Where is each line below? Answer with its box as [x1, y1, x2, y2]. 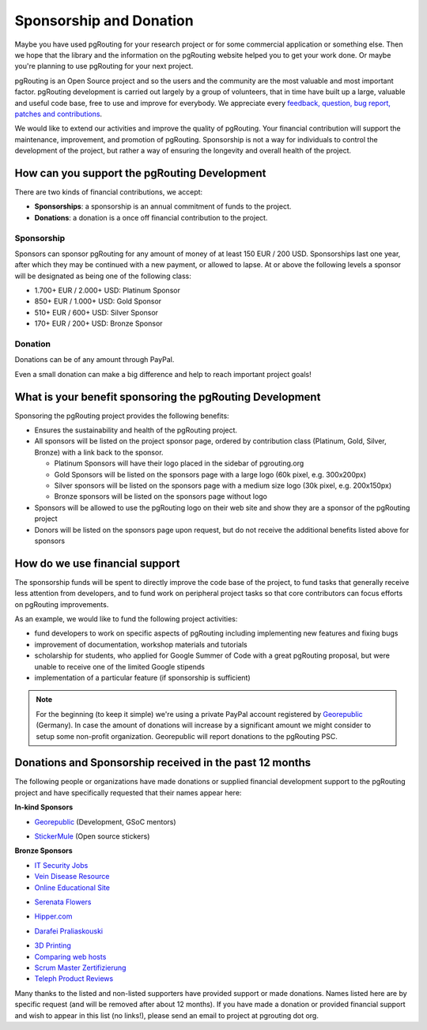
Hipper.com [34, 911, 73, 921]
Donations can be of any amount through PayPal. [14, 355, 175, 364]
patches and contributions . [14, 109, 103, 119]
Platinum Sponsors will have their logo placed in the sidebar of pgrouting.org [54, 458, 304, 468]
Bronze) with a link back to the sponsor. [34, 447, 164, 457]
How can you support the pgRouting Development [14, 166, 266, 179]
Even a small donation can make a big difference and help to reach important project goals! [14, 369, 312, 379]
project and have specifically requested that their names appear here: [14, 787, 242, 798]
